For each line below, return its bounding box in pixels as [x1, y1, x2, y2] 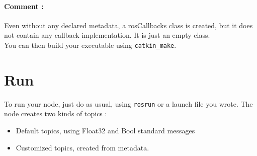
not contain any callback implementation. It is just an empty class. [4, 30, 210, 40]
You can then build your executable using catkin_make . [4, 39, 177, 50]
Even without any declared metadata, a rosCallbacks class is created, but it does [4, 20, 253, 30]
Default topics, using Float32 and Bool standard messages [16, 125, 195, 136]
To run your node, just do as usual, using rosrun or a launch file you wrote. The [4, 98, 253, 109]
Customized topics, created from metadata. [16, 142, 149, 152]
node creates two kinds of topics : [4, 108, 107, 119]
